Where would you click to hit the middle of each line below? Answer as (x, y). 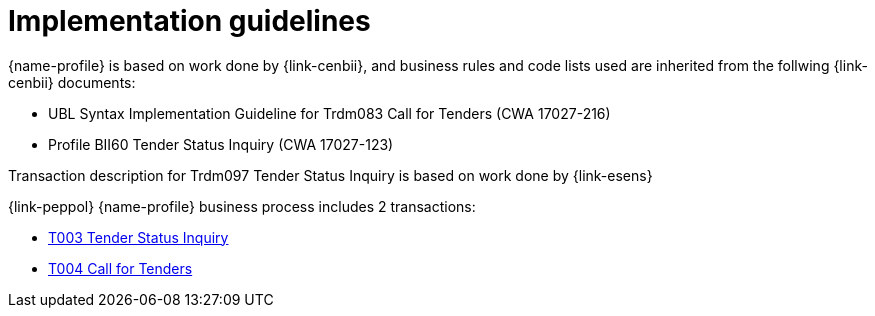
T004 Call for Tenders (120, 268)
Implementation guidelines (189, 21)
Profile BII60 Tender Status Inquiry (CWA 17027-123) (221, 144)
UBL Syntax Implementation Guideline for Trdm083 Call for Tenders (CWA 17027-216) (329, 113)
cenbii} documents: (72, 82)
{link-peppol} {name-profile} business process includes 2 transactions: (242, 206)
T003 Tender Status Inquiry (138, 237)
